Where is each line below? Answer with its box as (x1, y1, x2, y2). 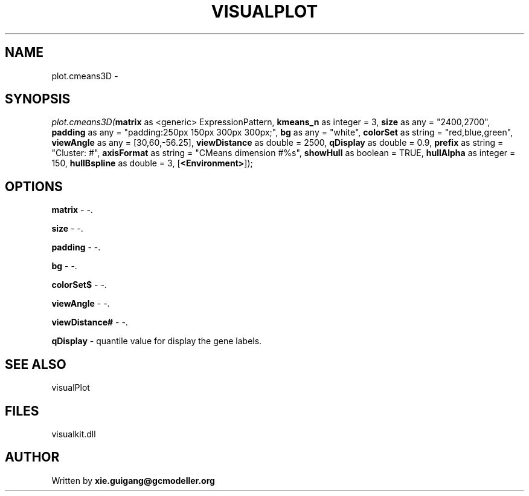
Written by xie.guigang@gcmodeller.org (51, 475, 215, 486)
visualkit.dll (51, 428, 96, 439)
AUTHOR (5, 449, 60, 465)
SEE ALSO (5, 356, 66, 372)
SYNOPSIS (5, 91, 71, 107)
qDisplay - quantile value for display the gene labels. (51, 336, 262, 347)
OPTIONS (5, 178, 63, 194)
